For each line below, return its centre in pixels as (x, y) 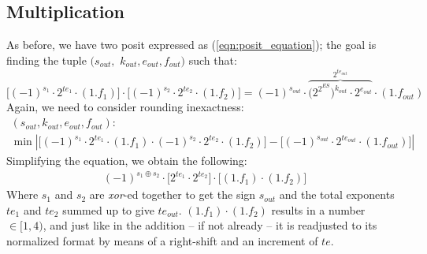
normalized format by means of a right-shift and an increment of (162, 241)
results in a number (318, 209)
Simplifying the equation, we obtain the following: (127, 161)
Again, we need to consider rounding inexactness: (125, 107)
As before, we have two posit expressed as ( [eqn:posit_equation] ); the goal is (191, 45)
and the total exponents (337, 194)
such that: (213, 60)
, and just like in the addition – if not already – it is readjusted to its (210, 225)
